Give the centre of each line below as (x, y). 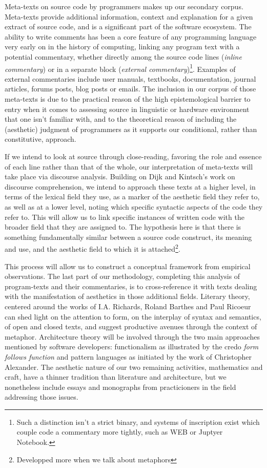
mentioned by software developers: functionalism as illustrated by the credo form (132, 347)
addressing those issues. (42, 397)
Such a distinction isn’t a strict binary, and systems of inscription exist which (138, 422)
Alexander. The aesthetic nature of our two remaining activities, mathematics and (134, 367)
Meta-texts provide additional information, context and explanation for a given (129, 16)
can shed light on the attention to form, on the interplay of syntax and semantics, (133, 316)
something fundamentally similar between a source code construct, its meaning (128, 237)
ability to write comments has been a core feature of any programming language (131, 36)
